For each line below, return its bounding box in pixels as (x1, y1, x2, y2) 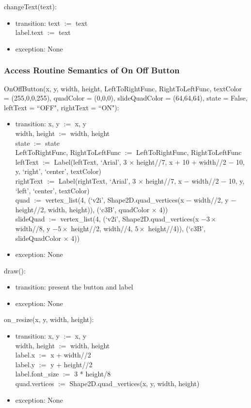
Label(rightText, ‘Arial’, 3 (58, 175, 136, 186)
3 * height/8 (74, 369, 111, 379)
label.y (15, 359, 35, 369)
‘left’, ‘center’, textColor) (15, 185, 90, 195)
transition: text (15, 17, 61, 28)
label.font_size (15, 369, 59, 379)
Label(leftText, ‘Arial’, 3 (54, 156, 127, 167)
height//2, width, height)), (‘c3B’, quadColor (15, 204, 150, 214)
